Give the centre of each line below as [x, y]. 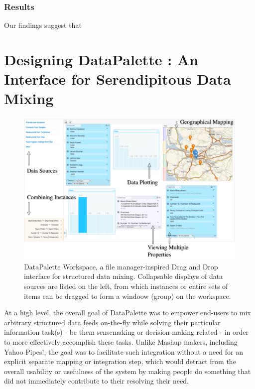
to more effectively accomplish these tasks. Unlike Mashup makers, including [121, 341]
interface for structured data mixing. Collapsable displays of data [124, 276]
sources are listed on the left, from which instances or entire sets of [126, 286]
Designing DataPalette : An [101, 59]
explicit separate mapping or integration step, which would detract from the [120, 361]
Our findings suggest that [43, 25]
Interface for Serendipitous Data [118, 79]
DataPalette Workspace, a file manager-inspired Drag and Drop [121, 266]
